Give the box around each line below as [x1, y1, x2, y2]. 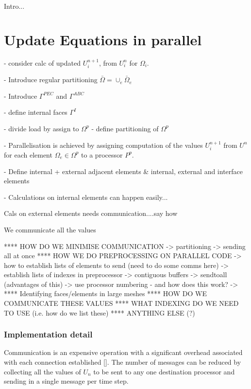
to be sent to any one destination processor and [93, 366, 235, 376]
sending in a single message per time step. [4, 376, 129, 386]
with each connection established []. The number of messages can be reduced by [4, 357, 241, 367]
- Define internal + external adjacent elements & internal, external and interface [4, 166, 243, 176]
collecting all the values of [4, 366, 81, 376]
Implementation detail [4, 328, 93, 340]
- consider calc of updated [4, 57, 81, 68]
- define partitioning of [91, 123, 159, 133]
